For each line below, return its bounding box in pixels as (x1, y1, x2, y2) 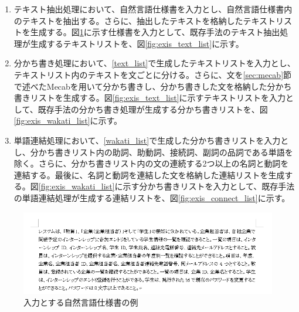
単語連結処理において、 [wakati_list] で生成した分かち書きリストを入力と (13, 134, 289, 146)
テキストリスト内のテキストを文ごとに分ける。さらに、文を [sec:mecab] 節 (13, 68, 292, 80)
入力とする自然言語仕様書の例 (23, 296, 138, 308)
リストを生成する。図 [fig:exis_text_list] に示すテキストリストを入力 (30, 91, 286, 104)
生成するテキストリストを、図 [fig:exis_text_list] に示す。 (30, 37, 244, 49)
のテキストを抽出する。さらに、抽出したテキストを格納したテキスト (13, 14, 276, 26)
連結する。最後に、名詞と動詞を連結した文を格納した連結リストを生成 (13, 168, 285, 181)
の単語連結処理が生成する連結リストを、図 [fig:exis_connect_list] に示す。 (13, 191, 290, 204)
